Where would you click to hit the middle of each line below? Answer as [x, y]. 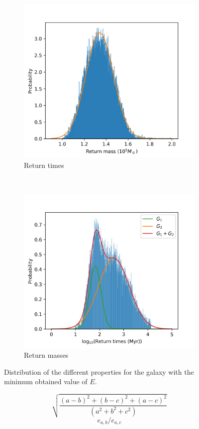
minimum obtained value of [46, 381]
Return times [44, 165]
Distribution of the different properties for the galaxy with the [99, 371]
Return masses [46, 355]
